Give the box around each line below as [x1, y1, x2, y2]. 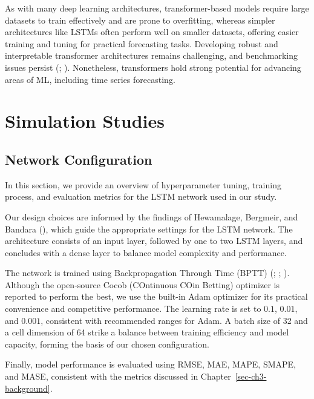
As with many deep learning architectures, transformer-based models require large [5, 2, 309, 14]
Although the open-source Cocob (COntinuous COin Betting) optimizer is [5, 278, 280, 291]
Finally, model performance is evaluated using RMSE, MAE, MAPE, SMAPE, [5, 358, 296, 371]
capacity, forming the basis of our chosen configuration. [5, 337, 209, 350]
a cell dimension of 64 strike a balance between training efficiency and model [5, 326, 289, 338]
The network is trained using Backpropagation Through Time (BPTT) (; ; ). [5, 266, 290, 279]
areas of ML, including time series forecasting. [5, 73, 175, 85]
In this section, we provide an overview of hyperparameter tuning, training [5, 178, 281, 191]
